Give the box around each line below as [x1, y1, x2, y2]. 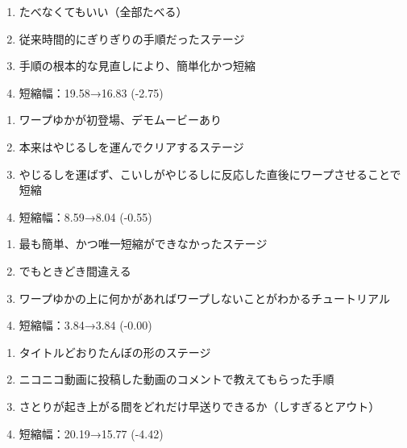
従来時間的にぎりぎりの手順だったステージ [19, 30, 245, 47]
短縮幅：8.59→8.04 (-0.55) [19, 208, 152, 225]
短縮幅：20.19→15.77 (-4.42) [19, 425, 164, 442]
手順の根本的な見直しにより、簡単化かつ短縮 [19, 57, 255, 74]
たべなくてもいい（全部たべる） [19, 3, 188, 19]
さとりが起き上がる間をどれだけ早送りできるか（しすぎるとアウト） [19, 397, 380, 414]
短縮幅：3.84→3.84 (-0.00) [19, 317, 152, 334]
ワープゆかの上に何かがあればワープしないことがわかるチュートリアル [19, 289, 390, 306]
